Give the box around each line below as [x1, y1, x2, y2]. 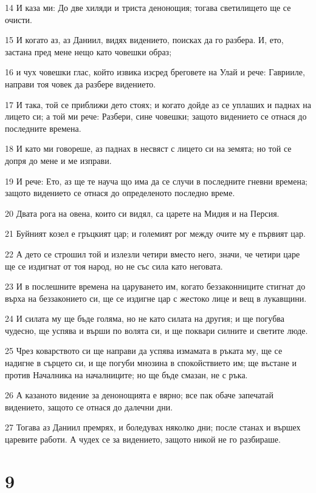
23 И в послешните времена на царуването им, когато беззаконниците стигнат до [5, 280, 306, 293]
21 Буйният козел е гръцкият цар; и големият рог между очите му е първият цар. [5, 227, 306, 240]
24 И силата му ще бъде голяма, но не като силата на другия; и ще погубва [5, 312, 284, 325]
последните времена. [5, 121, 81, 134]
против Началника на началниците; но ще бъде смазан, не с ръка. [5, 368, 248, 381]
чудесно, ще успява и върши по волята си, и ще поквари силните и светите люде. [5, 324, 308, 336]
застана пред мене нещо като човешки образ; [5, 45, 172, 58]
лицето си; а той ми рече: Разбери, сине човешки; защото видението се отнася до [5, 110, 307, 123]
